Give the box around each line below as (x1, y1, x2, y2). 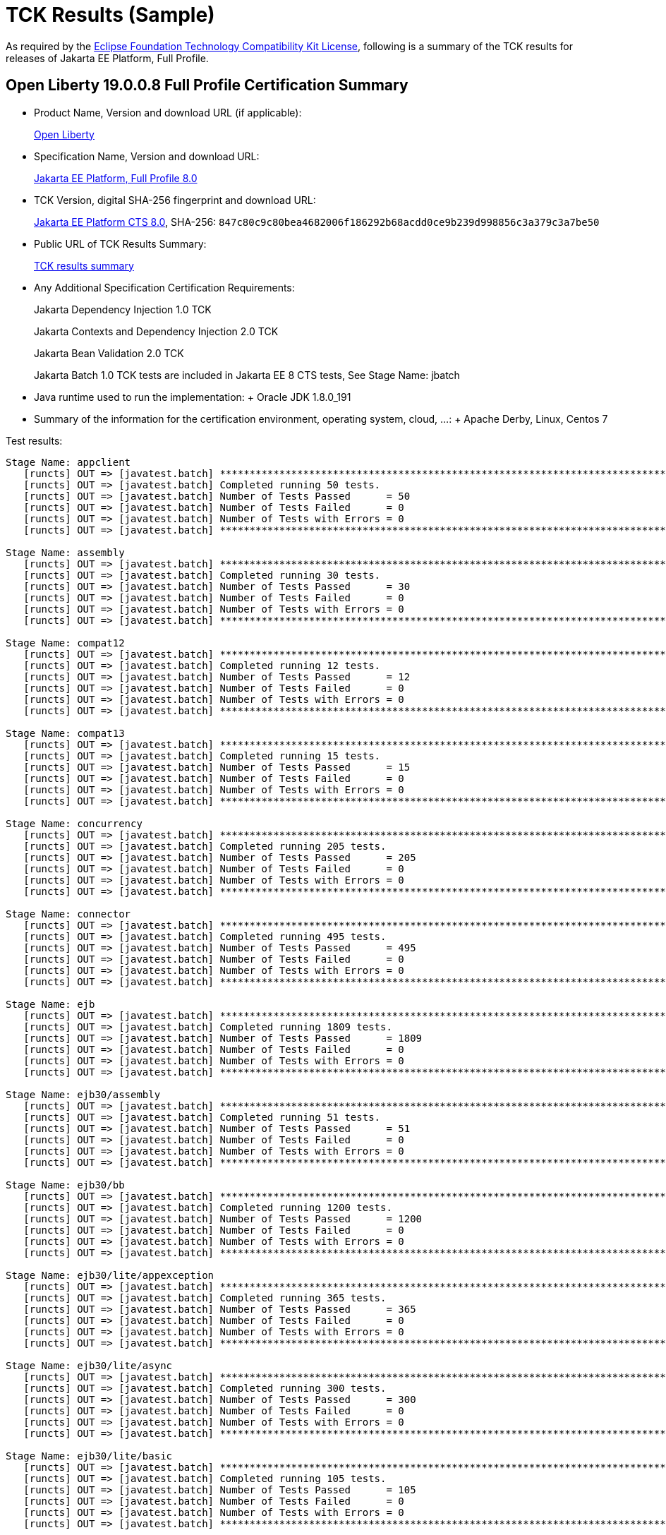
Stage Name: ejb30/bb (6, 1179, 125, 1191)
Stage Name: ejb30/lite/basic (6, 1450, 173, 1462)
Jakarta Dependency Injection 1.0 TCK (34, 303, 212, 315)
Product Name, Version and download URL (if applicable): (34, 106, 302, 119)
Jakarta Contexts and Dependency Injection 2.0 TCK (34, 325, 279, 337)
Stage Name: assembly (6, 546, 125, 558)
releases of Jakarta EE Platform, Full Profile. (6, 52, 209, 64)
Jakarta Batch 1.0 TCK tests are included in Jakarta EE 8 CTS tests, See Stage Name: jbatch (34, 368, 460, 381)
